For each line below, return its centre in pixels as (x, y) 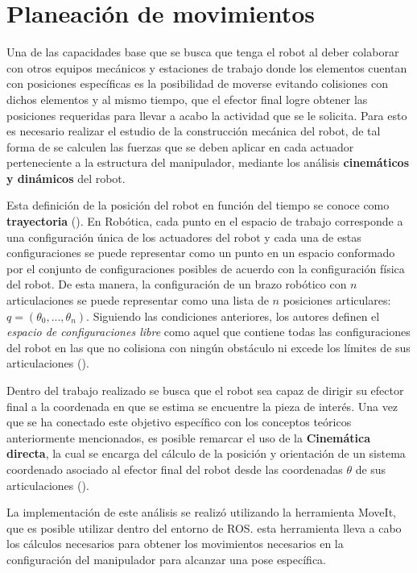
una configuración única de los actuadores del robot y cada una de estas (184, 237)
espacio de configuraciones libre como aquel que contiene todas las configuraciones (208, 332)
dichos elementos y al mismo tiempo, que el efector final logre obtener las (187, 99)
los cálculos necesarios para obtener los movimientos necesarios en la (175, 544)
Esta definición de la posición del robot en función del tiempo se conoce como (198, 205)
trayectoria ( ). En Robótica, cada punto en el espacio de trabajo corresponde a (205, 221)
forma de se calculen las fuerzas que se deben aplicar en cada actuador (180, 146)
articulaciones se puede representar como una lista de (138, 300)
